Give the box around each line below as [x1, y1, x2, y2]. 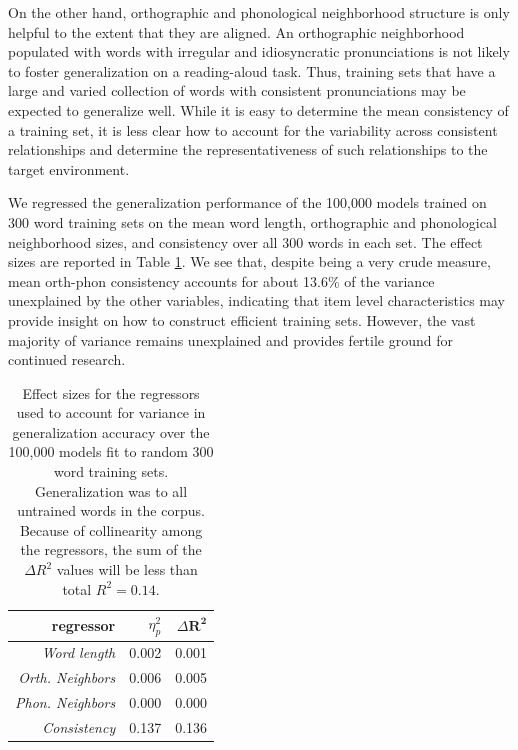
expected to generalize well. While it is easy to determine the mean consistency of [8, 99, 509, 120]
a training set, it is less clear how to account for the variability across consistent [8, 119, 498, 140]
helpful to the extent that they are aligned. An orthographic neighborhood [8, 21, 465, 42]
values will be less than [56, 559, 198, 580]
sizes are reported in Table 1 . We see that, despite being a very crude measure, [8, 251, 491, 272]
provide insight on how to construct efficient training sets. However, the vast [8, 309, 476, 330]
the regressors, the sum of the [20, 539, 202, 560]
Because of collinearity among [19, 519, 203, 540]
